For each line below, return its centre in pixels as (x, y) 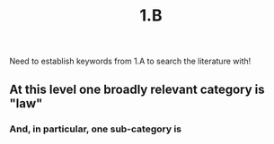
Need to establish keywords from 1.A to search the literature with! (130, 61)
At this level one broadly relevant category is (137, 89)
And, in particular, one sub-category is (96, 129)
